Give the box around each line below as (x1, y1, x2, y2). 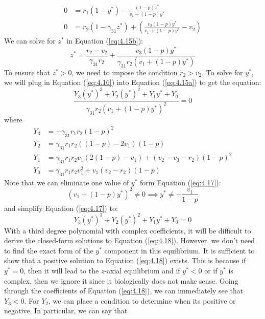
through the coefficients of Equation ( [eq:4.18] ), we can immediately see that (4, 285, 244, 296)
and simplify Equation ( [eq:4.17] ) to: (4, 202, 118, 213)
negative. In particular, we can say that (4, 305, 128, 316)
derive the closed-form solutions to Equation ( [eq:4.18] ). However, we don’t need (4, 235, 255, 246)
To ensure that (4, 67, 50, 77)
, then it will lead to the (23, 265, 99, 275)
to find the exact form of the (4, 245, 93, 256)
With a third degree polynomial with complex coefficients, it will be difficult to (4, 225, 251, 236)
